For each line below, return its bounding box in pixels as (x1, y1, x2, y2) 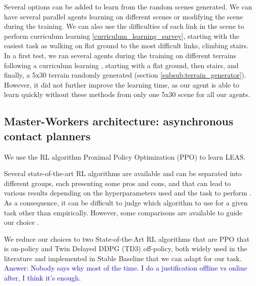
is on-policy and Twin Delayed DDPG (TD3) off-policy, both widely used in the (4, 243, 247, 254)
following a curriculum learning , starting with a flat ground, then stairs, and (4, 60, 239, 70)
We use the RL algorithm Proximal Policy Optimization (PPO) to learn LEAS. (4, 151, 246, 162)
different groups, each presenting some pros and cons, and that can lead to (4, 178, 231, 188)
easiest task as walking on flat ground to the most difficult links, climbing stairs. (4, 40, 249, 51)
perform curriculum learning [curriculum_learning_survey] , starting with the (4, 30, 240, 41)
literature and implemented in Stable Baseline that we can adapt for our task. (4, 253, 242, 263)
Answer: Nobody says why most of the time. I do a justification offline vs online (4, 263, 247, 273)
